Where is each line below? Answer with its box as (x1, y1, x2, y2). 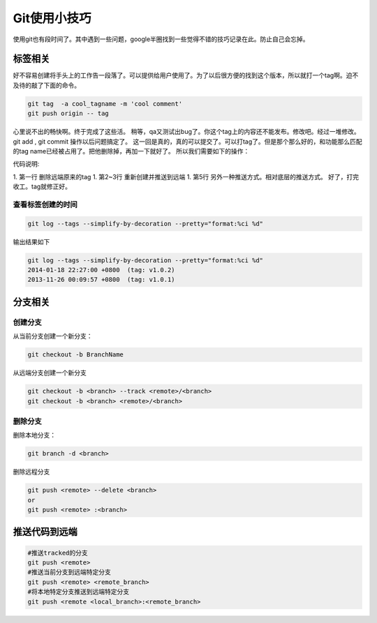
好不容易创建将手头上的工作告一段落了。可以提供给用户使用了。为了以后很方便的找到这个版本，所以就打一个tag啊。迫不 (13, 71, 359, 80)
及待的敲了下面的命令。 (13, 81, 80, 89)
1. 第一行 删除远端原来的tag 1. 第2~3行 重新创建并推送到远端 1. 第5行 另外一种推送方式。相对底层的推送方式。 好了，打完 (13, 172, 360, 181)
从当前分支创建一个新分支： (13, 332, 93, 340)
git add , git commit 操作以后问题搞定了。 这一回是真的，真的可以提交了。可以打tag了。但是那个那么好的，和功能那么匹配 (13, 137, 362, 146)
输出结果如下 (13, 237, 50, 246)
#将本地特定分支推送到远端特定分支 (27, 588, 130, 596)
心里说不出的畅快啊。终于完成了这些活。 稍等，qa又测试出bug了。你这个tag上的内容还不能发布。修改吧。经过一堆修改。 (13, 128, 360, 136)
